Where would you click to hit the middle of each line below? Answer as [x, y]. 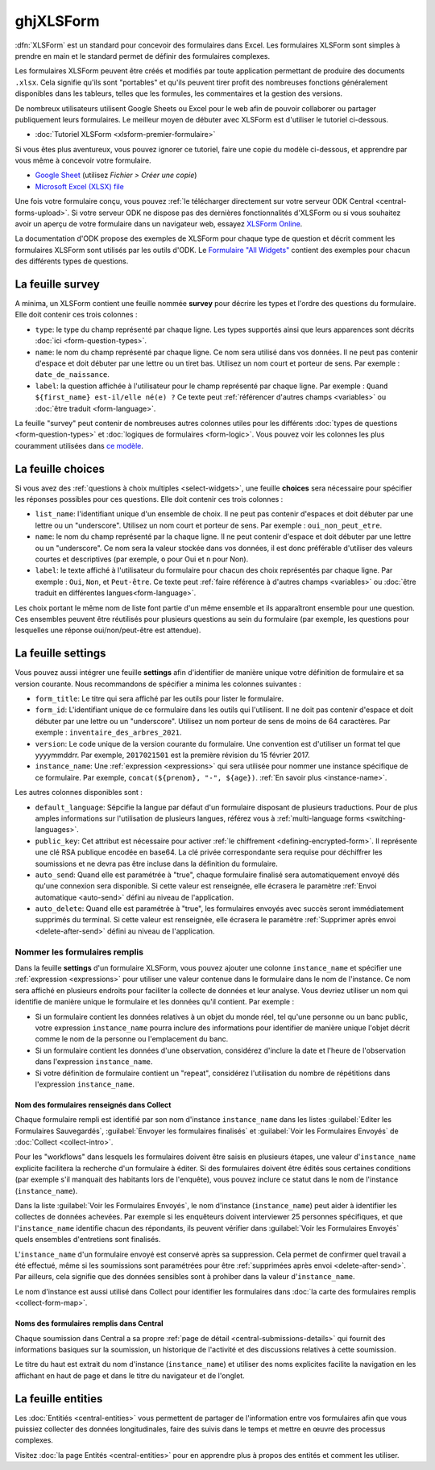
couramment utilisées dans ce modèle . [79, 445]
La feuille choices [60, 468]
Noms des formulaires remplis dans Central [89, 1323]
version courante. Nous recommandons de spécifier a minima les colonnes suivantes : [158, 684]
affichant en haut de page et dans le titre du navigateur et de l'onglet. [130, 1375]
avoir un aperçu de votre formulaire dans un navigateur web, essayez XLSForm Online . [159, 224]
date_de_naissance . [72, 375]
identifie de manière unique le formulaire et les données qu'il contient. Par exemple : [154, 1002]
